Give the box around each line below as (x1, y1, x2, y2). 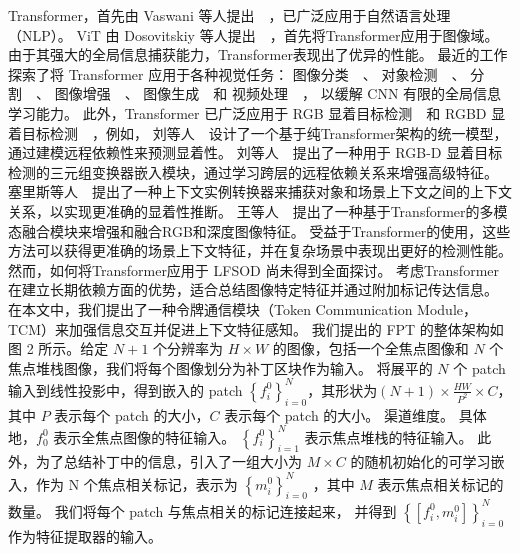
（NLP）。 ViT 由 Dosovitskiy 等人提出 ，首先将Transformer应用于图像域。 (8, 24, 499, 45)
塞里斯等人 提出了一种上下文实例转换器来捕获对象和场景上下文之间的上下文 (8, 181, 512, 202)
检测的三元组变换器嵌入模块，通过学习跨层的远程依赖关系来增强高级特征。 (8, 161, 498, 182)
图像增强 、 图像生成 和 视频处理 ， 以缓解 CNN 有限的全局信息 (54, 83, 502, 104)
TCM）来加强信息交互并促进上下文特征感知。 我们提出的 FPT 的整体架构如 (8, 318, 504, 339)
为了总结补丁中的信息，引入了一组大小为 (35, 451, 302, 472)
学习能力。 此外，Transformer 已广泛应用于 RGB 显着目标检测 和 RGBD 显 (8, 102, 506, 123)
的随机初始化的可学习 (350, 451, 491, 472)
